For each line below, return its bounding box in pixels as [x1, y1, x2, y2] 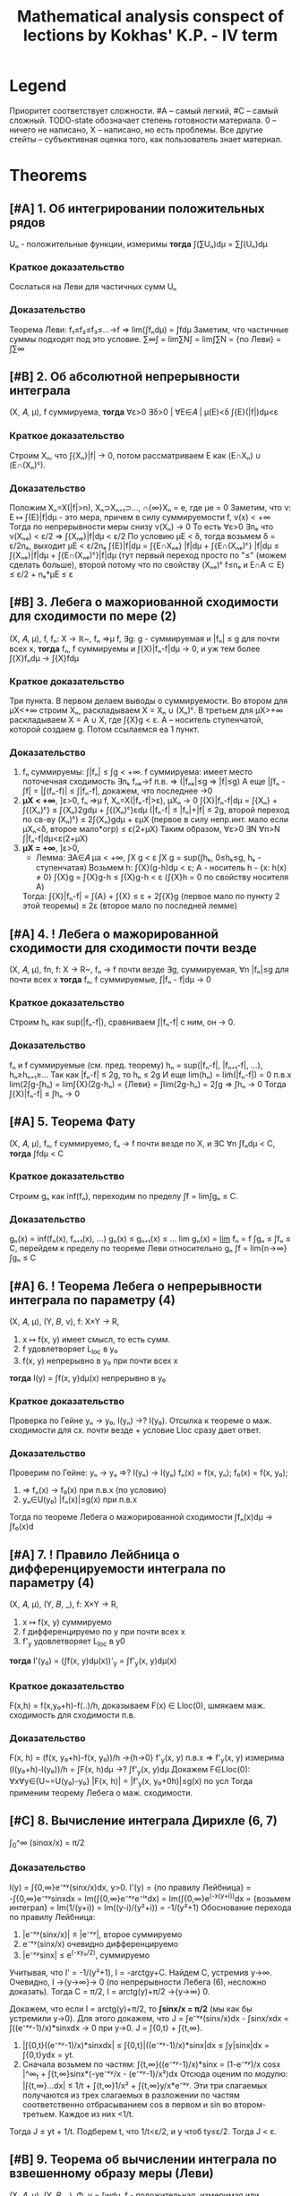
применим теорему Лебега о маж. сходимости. [9, 1787, 193, 1797]
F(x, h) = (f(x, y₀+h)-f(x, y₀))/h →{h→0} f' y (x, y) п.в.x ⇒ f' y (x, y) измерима [9, 1753, 285, 1765]
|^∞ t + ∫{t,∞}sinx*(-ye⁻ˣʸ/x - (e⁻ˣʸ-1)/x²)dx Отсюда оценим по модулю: [21, 2068, 288, 2081]
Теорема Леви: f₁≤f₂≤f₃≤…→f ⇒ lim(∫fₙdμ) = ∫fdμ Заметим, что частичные [9, 324, 289, 335]
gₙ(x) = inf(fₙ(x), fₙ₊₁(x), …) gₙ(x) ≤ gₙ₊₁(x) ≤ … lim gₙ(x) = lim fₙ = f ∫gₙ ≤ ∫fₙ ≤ [9, 1233, 291, 1244]
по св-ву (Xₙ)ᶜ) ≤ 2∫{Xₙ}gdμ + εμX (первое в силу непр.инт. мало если [21, 814, 289, 825]
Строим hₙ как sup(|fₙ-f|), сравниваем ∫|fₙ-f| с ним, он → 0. [9, 1017, 236, 1027]
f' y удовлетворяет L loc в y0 [21, 1636, 125, 1649]
